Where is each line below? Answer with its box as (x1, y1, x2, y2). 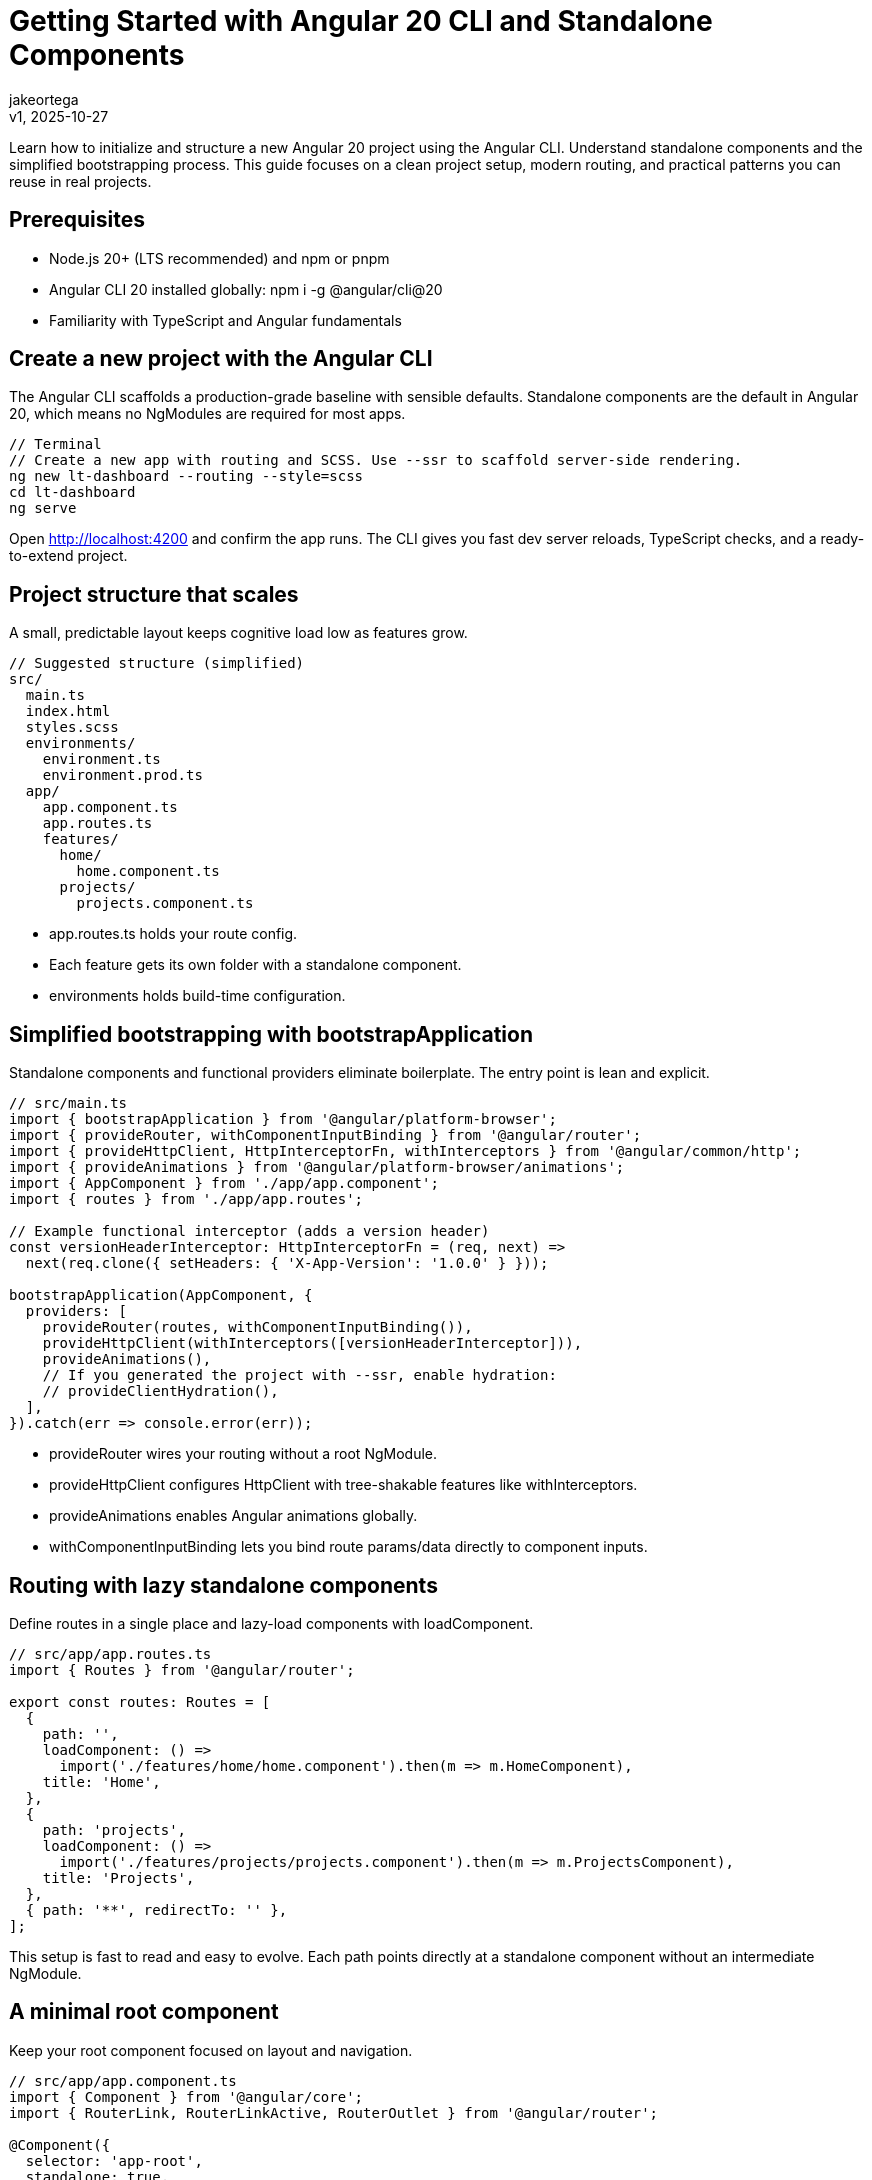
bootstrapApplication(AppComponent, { (9, 1287, 313, 1304)
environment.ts (42, 751, 161, 768)
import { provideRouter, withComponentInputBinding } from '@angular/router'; (9, 1127, 642, 1144)
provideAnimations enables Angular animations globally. (49, 1507, 418, 1525)
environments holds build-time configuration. (49, 987, 346, 1005)
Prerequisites (9, 207, 145, 233)
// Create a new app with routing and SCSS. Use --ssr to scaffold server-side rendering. (9, 452, 743, 469)
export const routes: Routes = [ (9, 1693, 271, 1710)
